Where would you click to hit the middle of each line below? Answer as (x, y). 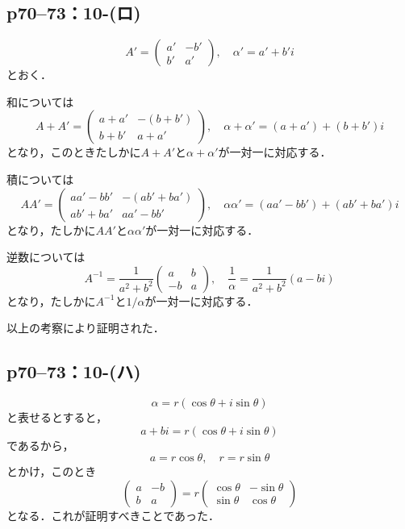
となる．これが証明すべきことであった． (113, 515)
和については (40, 101)
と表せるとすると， (57, 417)
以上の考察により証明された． (86, 328)
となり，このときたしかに (74, 152)
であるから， (40, 445)
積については (40, 179)
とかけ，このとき (52, 471)
